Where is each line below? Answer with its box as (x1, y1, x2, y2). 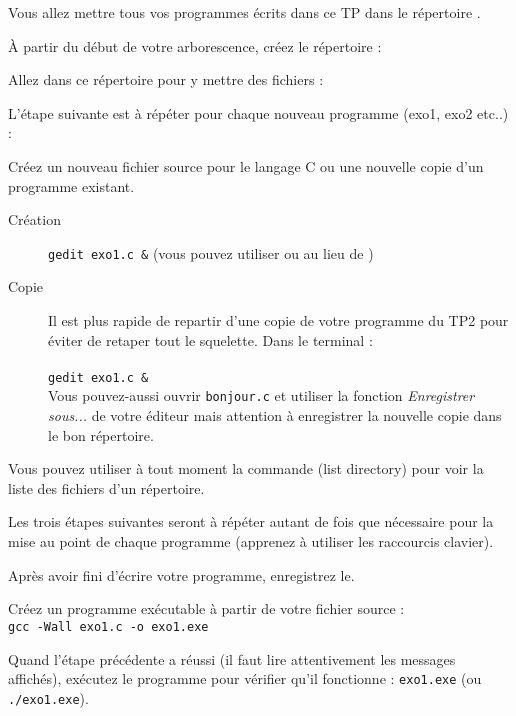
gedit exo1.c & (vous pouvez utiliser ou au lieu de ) (48, 242, 374, 263)
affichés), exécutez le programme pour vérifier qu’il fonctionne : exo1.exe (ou (8, 668, 482, 689)
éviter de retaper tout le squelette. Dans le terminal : (48, 329, 373, 350)
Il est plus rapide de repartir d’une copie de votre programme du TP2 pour (48, 310, 509, 330)
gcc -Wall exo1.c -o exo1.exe (8, 619, 209, 634)
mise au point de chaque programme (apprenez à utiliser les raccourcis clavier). (8, 531, 494, 552)
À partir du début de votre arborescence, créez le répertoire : (8, 35, 382, 56)
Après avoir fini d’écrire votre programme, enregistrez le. (8, 564, 355, 585)
